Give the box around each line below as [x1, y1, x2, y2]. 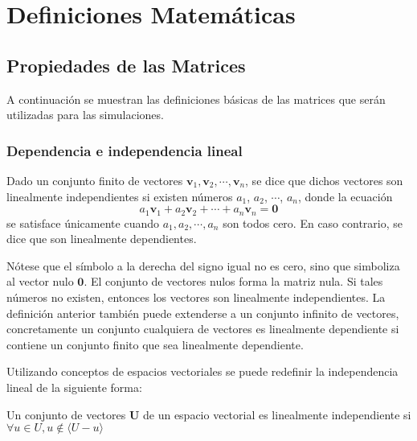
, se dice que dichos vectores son [245, 171, 403, 188]
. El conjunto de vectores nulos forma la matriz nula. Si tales [84, 273, 383, 290]
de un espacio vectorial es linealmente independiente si [142, 406, 411, 422]
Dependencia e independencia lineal [6, 140, 243, 160]
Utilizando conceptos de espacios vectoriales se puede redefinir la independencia [6, 363, 399, 380]
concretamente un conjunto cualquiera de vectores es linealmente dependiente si [6, 320, 399, 337]
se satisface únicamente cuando [6, 214, 159, 231]
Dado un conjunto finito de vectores [6, 171, 183, 188]
